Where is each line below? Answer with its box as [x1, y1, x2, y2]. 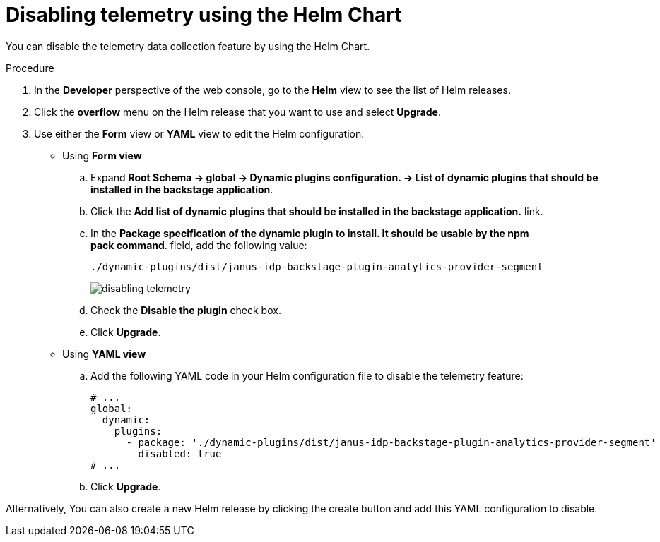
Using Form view [62, 149, 142, 162]
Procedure [6, 61, 54, 74]
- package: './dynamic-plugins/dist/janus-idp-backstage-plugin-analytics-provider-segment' [126, 436, 656, 448]
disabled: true [138, 447, 222, 459]
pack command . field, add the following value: [90, 239, 307, 251]
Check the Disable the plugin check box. [90, 303, 281, 316]
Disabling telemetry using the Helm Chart [6, 3, 402, 27]
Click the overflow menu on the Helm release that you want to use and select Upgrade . [34, 105, 441, 118]
